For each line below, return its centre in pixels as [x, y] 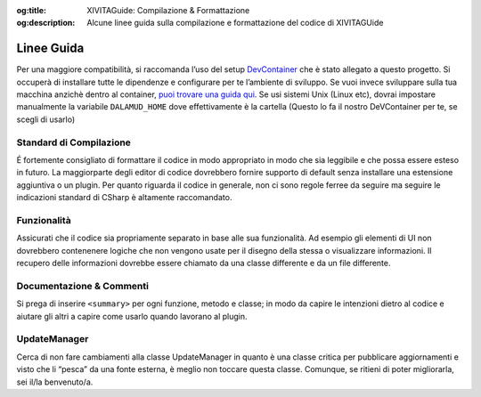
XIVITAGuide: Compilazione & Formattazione [168, 10]
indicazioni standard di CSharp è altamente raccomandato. [124, 198]
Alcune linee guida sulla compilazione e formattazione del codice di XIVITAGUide [235, 23]
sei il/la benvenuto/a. [55, 382]
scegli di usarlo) [46, 119]
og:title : [32, 10]
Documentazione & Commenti [82, 286]
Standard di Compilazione [73, 142]
